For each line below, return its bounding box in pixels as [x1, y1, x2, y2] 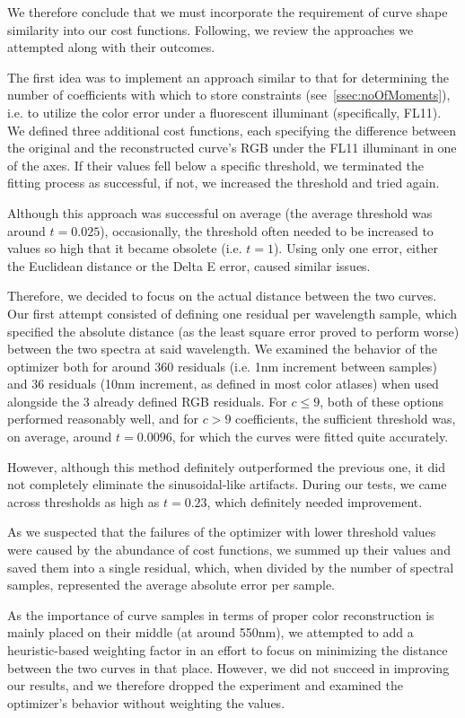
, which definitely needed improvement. [206, 492, 423, 511]
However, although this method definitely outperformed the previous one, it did [7, 457, 446, 476]
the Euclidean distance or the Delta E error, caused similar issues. [7, 256, 371, 275]
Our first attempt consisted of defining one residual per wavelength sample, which [7, 303, 458, 322]
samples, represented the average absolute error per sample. [7, 575, 336, 594]
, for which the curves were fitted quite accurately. [171, 427, 449, 446]
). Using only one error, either [273, 239, 438, 258]
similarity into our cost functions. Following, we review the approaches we [7, 20, 414, 39]
